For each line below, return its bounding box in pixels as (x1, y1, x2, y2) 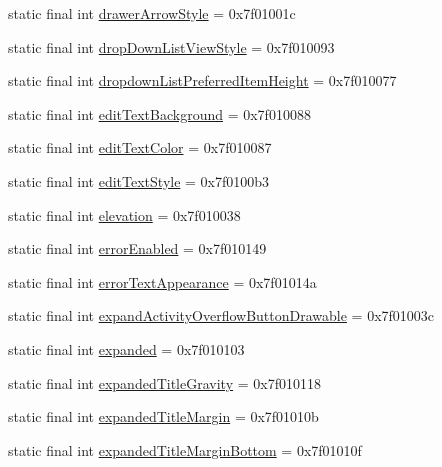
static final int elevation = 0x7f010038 (8, 204, 241, 225)
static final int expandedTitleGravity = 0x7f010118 (8, 372, 321, 393)
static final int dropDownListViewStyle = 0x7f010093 (8, 36, 335, 57)
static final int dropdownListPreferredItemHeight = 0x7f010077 (8, 70, 397, 91)
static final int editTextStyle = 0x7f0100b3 (8, 170, 270, 191)
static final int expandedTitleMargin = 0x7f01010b (8, 406, 319, 427)
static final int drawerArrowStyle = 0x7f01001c (8, 3, 296, 23)
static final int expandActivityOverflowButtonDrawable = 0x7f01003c (8, 305, 435, 326)
